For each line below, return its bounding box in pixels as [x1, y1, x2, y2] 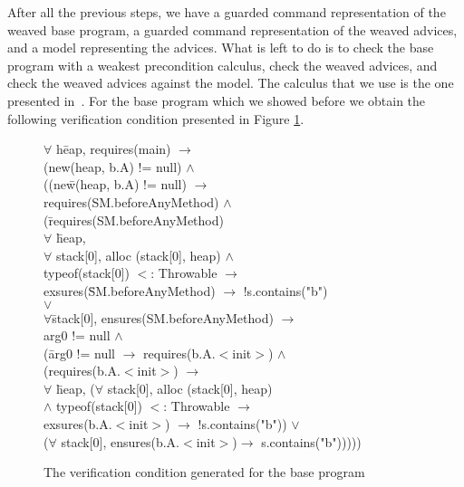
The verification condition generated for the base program [43, 463, 365, 482]
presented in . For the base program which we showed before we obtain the [7, 91, 426, 110]
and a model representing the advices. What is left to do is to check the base [7, 38, 434, 57]
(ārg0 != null [43, 343, 116, 362]
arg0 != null [43, 326, 111, 345]
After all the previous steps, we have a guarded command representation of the [7, 3, 446, 21]
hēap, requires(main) [55, 139, 171, 158]
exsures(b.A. [43, 415, 112, 434]
